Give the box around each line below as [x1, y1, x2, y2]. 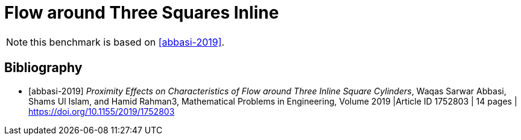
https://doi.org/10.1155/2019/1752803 [28, 106, 175, 117]
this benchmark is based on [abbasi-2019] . [30, 35, 225, 48]
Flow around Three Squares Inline [4, 2, 279, 23]
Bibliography [4, 60, 83, 76]
